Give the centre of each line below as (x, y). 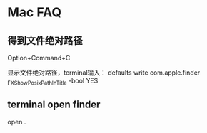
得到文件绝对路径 (45, 40)
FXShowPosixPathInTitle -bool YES (53, 81)
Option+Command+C (39, 58)
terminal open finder (54, 105)
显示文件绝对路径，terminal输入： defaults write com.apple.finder (104, 73)
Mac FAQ (35, 12)
